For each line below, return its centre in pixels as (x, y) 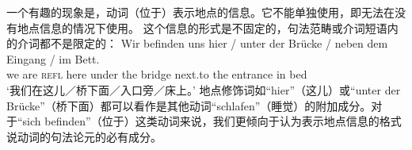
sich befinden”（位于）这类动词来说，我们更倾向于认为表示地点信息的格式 (212, 121)
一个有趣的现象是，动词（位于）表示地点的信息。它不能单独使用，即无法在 (200, 12)
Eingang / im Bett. (53, 58)
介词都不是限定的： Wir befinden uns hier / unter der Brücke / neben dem (202, 43)
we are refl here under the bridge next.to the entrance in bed (157, 74)
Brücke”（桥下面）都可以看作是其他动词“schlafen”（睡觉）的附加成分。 (189, 105)
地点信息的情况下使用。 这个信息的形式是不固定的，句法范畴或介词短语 (202, 27)
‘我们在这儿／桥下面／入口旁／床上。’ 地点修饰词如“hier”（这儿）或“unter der (204, 89)
